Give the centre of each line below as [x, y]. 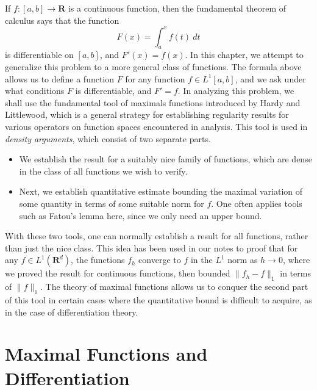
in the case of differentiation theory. [72, 312]
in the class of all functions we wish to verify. [103, 171]
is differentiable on [39, 55]
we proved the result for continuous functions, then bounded [118, 273]
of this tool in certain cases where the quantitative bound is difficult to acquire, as [158, 299]
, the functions [98, 260]
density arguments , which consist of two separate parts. [108, 138]
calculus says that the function [62, 20]
